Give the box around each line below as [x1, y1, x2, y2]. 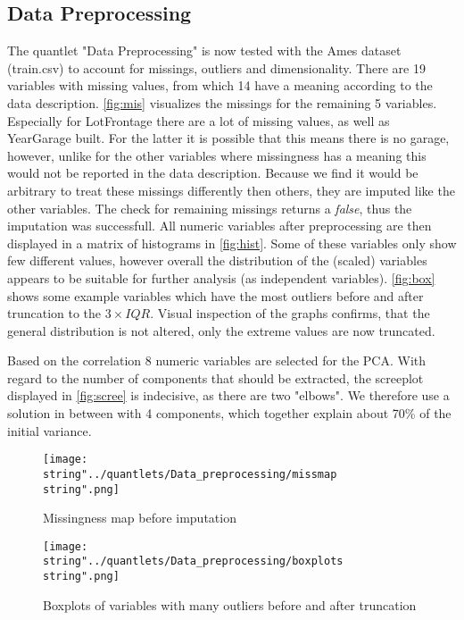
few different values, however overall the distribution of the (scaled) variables [7, 251, 427, 270]
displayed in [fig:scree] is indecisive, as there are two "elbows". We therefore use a [7, 386, 450, 405]
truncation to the [7, 304, 102, 323]
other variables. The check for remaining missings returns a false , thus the [7, 198, 412, 217]
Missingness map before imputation [43, 508, 236, 527]
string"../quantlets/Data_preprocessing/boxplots [43, 555, 344, 568]
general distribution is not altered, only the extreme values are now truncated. [7, 321, 435, 339]
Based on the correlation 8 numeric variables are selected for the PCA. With [7, 351, 427, 370]
